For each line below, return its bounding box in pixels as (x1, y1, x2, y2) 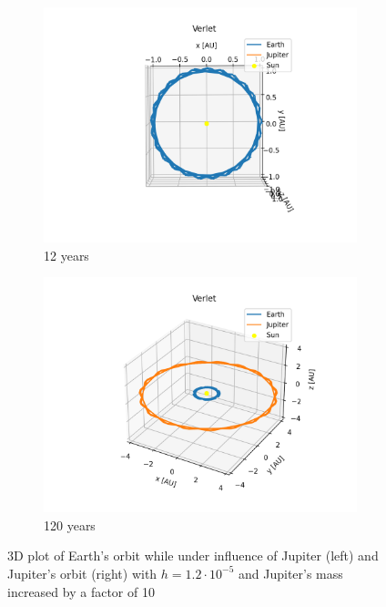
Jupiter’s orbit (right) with (7, 563, 157, 582)
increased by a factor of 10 (7, 581, 155, 601)
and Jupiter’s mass (238, 563, 343, 582)
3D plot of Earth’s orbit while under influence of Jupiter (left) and (7, 546, 379, 565)
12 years (44, 245, 89, 264)
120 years (44, 515, 96, 534)
